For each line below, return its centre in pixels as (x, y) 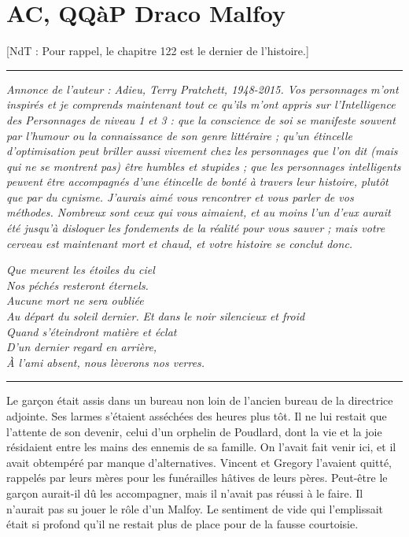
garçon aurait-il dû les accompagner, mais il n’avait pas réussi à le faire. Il (185, 493)
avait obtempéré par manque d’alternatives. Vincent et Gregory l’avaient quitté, (199, 462)
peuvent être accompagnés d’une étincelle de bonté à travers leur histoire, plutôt (197, 181)
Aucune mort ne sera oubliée (75, 300)
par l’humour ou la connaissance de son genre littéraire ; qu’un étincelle (180, 135)
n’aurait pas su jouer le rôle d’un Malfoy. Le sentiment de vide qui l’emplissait (195, 508)
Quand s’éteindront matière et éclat (92, 331)
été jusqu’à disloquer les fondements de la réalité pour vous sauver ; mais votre (196, 228)
